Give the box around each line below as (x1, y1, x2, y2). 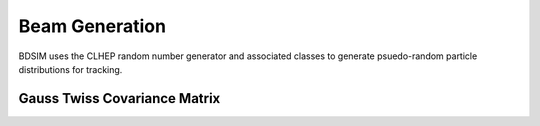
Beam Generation (18, 15, 167, 37)
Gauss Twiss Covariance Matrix (18, 90, 221, 107)
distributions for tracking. (18, 63, 123, 75)
